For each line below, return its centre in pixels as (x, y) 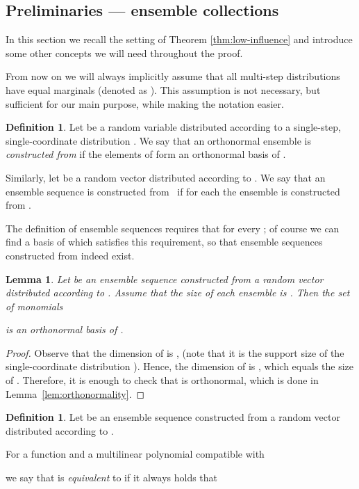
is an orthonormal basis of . (65, 329)
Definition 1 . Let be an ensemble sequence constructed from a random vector (173, 417)
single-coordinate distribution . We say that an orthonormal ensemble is (159, 140)
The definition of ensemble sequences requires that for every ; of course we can (173, 228)
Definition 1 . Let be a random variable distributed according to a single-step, (173, 127)
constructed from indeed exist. (70, 255)
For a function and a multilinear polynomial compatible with (135, 454)
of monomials (34, 306)
